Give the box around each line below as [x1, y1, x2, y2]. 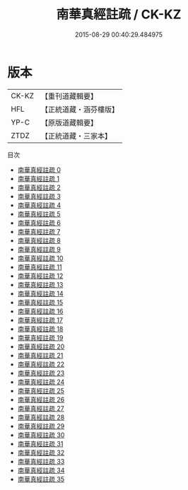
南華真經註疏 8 [17, 236, 61, 245]
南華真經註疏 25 [17, 386, 65, 395]
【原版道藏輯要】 [40, 117, 98, 127]
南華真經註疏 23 [17, 368, 65, 377]
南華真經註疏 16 [17, 307, 64, 315]
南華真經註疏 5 [17, 209, 61, 218]
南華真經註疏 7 [17, 227, 61, 235]
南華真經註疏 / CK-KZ [56, 6, 182, 23]
